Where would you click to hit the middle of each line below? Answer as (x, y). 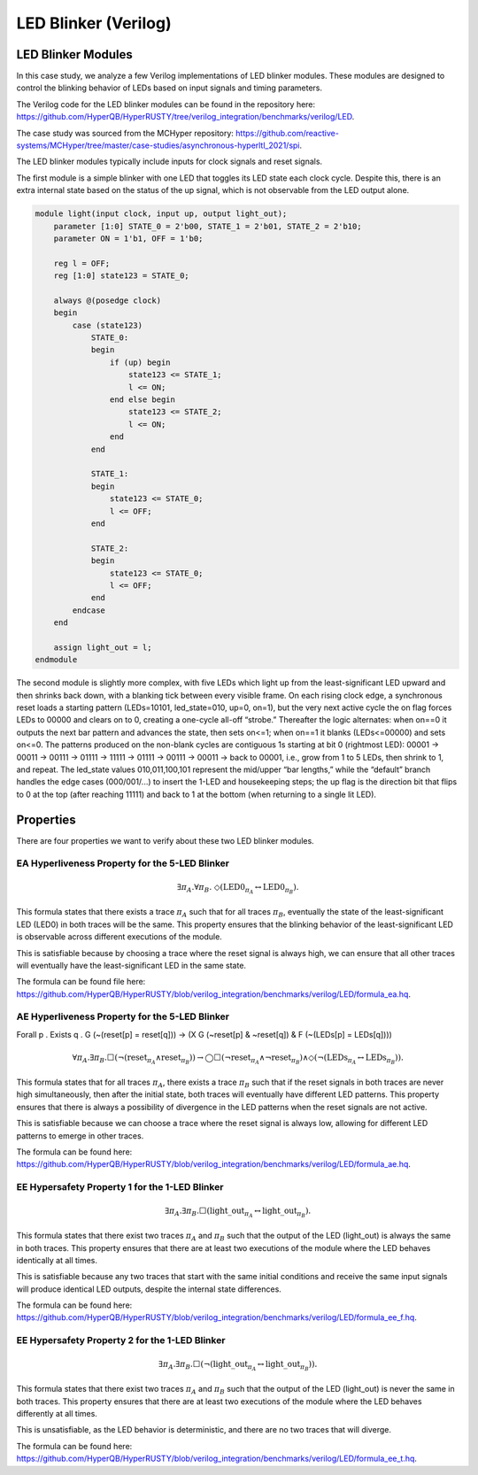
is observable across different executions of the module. (119, 937)
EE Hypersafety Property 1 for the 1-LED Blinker (120, 1187)
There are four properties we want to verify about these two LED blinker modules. (165, 840)
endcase (89, 610)
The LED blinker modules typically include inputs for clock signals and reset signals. (170, 162)
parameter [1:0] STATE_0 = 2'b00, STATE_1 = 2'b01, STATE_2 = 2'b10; (208, 226)
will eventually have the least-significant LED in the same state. (131, 965)
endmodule (56, 660)
